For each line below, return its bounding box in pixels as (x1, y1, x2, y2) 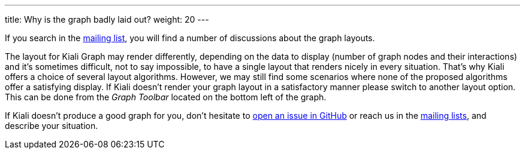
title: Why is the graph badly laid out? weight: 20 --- (5, 14, 209, 24)
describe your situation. (5, 121, 98, 131)
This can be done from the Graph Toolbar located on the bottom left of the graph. (5, 92, 327, 102)
